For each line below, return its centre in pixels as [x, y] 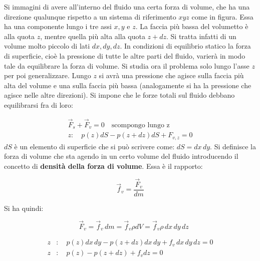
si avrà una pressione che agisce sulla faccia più [171, 75]
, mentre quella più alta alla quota [93, 36]
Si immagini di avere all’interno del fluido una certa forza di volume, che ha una [127, 7]
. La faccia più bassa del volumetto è [192, 26]
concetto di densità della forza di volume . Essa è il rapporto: [103, 166]
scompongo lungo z [141, 125]
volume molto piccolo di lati [47, 46]
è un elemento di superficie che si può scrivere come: [94, 146]
